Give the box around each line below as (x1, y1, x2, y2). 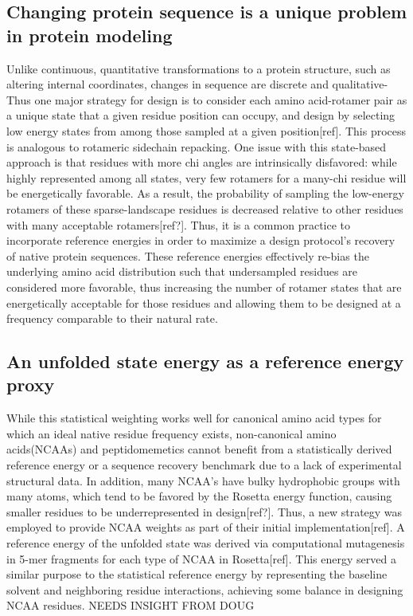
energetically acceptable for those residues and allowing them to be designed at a (6, 294, 401, 311)
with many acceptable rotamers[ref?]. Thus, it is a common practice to (6, 216, 351, 233)
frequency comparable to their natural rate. (6, 310, 218, 327)
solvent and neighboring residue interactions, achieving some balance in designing (6, 581, 403, 598)
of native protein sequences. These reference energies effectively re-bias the (6, 247, 369, 264)
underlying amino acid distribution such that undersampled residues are (6, 263, 357, 280)
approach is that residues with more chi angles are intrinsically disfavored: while (6, 154, 397, 171)
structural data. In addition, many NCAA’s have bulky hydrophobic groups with (6, 472, 400, 488)
